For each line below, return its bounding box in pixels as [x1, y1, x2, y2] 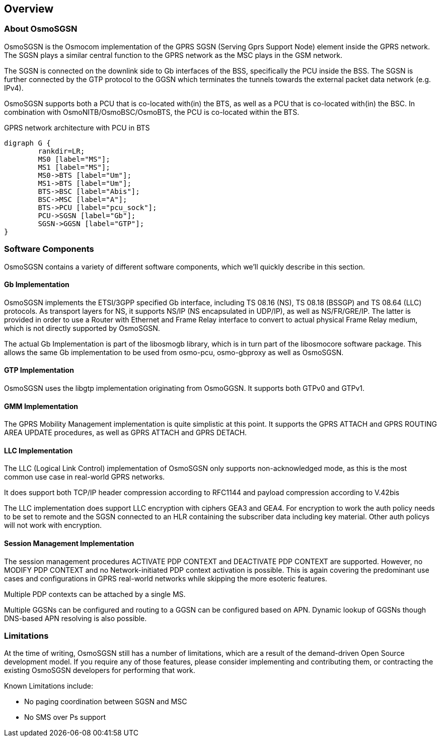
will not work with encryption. [4, 521, 102, 530]
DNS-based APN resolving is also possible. [4, 614, 147, 623]
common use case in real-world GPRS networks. [4, 473, 165, 482]
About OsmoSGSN [4, 24, 78, 34]
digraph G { [4, 139, 51, 147]
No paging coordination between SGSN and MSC [24, 697, 187, 706]
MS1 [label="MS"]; [38, 163, 110, 171]
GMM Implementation [4, 401, 78, 411]
